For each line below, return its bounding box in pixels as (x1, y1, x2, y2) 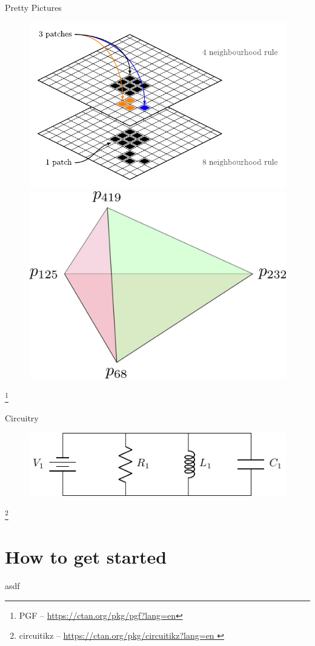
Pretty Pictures (5, 1, 62, 13)
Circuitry (5, 412, 39, 424)
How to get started (5, 544, 167, 569)
